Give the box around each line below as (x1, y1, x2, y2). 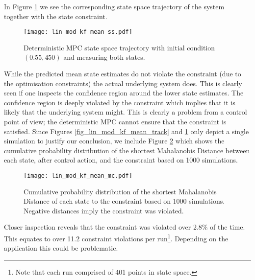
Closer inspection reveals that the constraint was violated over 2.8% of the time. (4, 222, 245, 232)
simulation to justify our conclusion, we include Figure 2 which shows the (4, 136, 225, 146)
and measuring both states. (63, 52, 145, 62)
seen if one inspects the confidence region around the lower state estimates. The (4, 88, 244, 98)
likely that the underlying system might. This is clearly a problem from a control (4, 107, 247, 117)
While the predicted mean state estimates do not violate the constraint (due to (4, 69, 241, 79)
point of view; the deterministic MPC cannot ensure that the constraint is (4, 117, 227, 126)
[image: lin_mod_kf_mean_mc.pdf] (24, 172, 132, 179)
